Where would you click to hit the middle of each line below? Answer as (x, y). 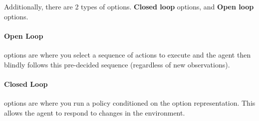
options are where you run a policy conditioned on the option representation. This (130, 102)
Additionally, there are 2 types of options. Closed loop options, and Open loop (129, 6)
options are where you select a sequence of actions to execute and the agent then (128, 54)
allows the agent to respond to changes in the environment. (95, 112)
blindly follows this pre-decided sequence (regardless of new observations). (117, 64)
